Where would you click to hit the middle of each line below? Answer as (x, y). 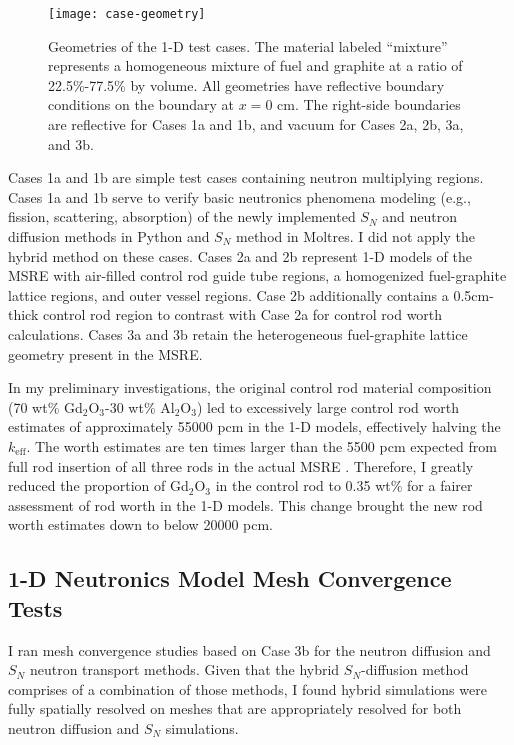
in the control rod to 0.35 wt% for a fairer (344, 485)
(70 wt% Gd (45, 406)
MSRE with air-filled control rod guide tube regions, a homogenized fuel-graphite (257, 275)
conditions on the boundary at (141, 104)
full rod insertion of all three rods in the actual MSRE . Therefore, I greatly (241, 465)
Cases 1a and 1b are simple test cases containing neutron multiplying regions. (246, 177)
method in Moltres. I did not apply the (355, 236)
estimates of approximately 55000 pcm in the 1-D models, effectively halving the (254, 426)
